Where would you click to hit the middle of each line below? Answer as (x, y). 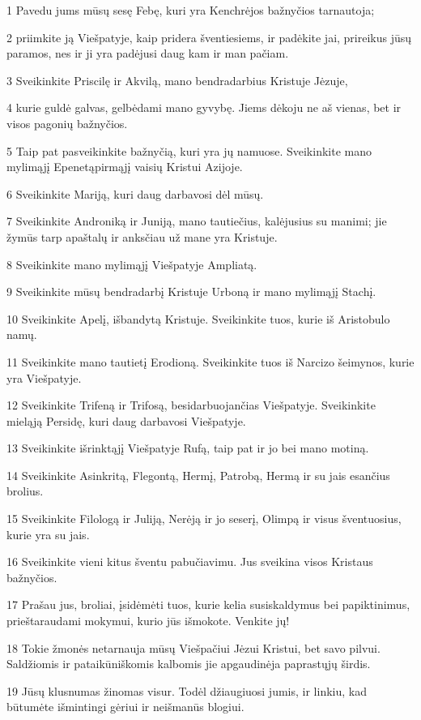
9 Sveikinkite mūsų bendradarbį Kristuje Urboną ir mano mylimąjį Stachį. (191, 291)
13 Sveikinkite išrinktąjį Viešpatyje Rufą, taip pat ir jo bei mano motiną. (188, 448)
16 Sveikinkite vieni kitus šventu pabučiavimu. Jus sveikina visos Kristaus (190, 561)
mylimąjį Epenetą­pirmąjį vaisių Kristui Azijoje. (125, 167)
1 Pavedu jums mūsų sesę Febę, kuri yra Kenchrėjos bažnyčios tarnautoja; (191, 10)
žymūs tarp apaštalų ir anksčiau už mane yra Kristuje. (142, 236)
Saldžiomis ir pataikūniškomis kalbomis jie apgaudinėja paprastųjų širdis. (189, 664)
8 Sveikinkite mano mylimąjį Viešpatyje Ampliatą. (132, 264)
